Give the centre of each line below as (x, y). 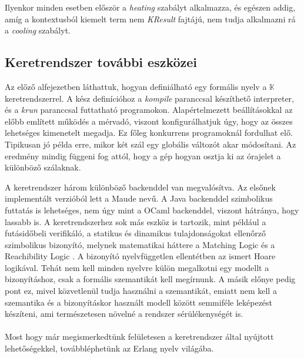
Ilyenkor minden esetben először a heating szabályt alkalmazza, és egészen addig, (150, 7)
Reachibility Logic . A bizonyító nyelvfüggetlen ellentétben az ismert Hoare (140, 256)
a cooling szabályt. (38, 30)
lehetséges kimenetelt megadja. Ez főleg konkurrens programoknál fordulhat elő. (149, 133)
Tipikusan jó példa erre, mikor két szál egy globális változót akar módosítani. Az (151, 144)
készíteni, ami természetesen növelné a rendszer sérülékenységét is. (124, 314)
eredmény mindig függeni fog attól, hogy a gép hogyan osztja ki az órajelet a (143, 155)
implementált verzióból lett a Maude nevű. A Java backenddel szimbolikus (139, 198)
